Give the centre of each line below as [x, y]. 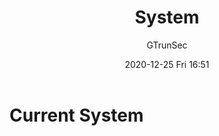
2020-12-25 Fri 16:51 [167, 64]
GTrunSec [167, 45]
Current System [76, 115]
